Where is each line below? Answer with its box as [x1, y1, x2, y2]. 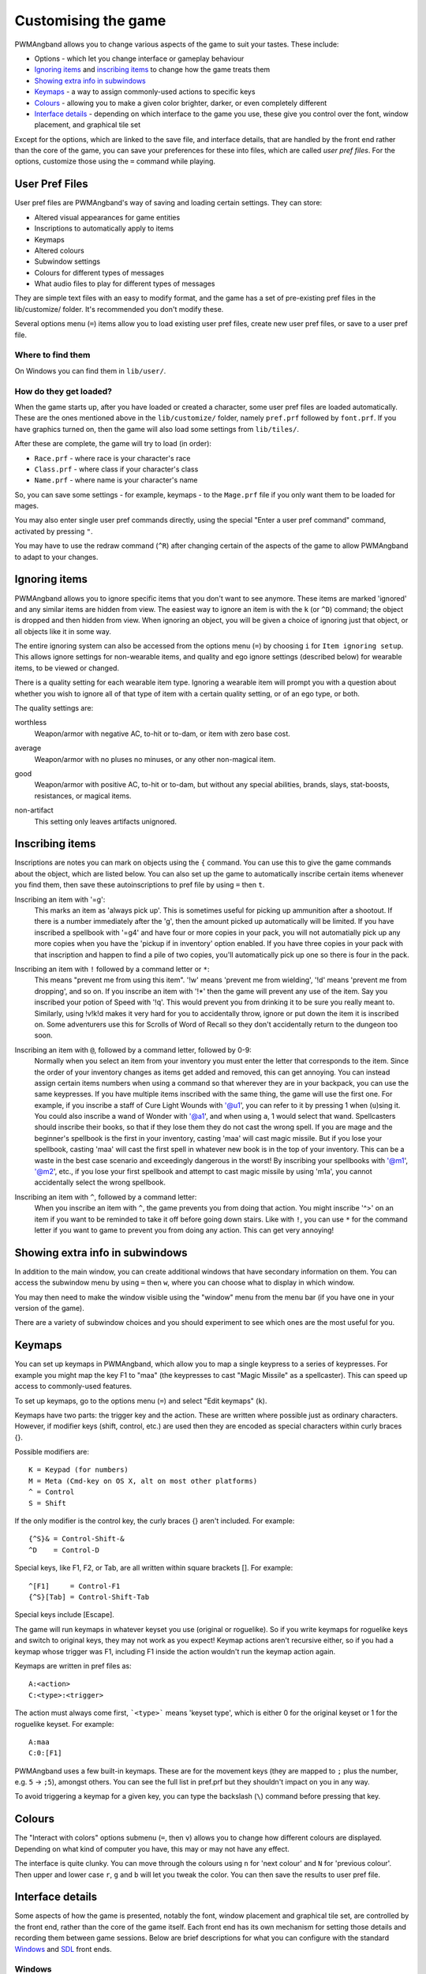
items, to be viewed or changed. [14, 663, 120, 673]
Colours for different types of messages [34, 268, 165, 277]
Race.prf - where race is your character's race [34, 453, 191, 463]
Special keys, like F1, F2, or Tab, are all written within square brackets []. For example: [14, 1563, 293, 1573]
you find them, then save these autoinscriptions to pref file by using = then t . [14, 880, 265, 890]
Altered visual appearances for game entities [34, 212, 181, 222]
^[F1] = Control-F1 [28, 1582, 121, 1590]
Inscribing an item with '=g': [14, 895, 106, 904]
